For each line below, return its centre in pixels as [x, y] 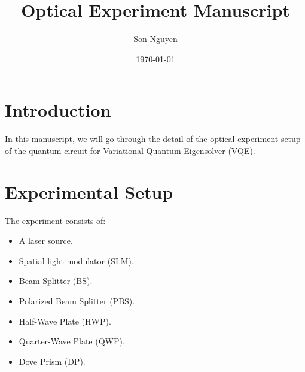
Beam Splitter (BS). [56, 281]
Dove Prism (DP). [52, 361]
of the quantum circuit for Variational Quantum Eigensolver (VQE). [130, 150]
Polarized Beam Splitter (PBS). [77, 300]
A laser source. [46, 241]
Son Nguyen [155, 39]
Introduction [58, 110]
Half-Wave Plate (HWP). [65, 321]
